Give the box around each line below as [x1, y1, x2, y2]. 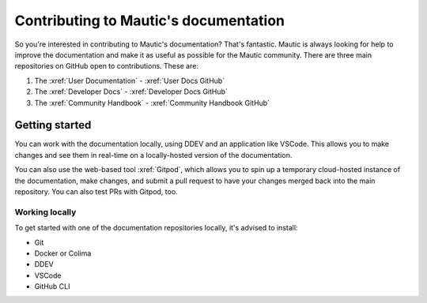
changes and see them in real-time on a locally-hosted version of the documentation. [14, 150, 293, 159]
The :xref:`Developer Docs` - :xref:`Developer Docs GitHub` [34, 87, 229, 96]
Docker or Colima [34, 249, 92, 258]
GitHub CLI [34, 282, 70, 291]
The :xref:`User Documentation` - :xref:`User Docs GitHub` [34, 76, 225, 85]
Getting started [14, 118, 92, 132]
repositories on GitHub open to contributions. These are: [14, 62, 199, 71]
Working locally [14, 206, 77, 217]
